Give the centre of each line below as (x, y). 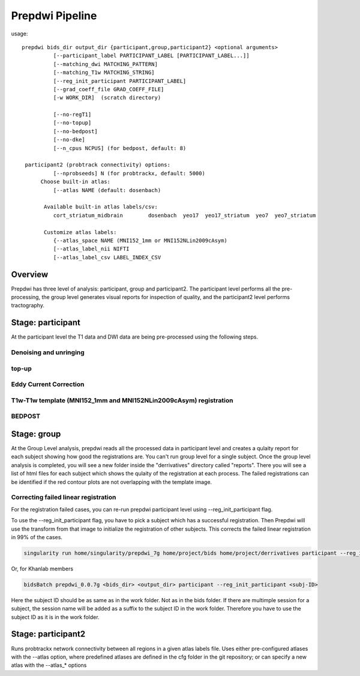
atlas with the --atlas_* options (49, 665)
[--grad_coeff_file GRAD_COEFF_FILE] (109, 89)
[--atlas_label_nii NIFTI (91, 249)
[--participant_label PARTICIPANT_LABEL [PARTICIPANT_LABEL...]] (151, 56)
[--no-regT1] (72, 115)
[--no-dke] (69, 140)
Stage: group (36, 434)
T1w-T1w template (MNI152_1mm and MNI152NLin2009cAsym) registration (122, 400)
